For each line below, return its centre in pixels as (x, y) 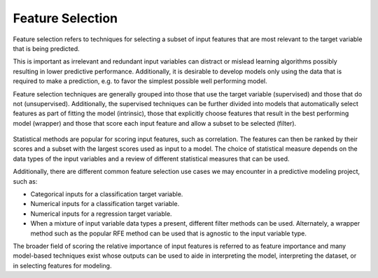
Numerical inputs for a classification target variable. (105, 204)
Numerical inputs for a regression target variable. (101, 214)
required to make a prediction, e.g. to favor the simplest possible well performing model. (140, 81)
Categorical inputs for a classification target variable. (107, 194)
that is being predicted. (46, 48)
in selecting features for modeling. (62, 265)
